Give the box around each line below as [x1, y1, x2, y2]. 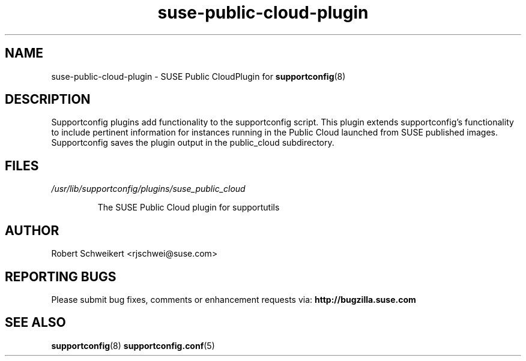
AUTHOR [5, 222, 59, 238]
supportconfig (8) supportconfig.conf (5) [51, 340, 215, 351]
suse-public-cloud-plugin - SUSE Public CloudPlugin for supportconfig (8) [51, 71, 346, 82]
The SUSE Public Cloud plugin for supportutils [97, 202, 280, 213]
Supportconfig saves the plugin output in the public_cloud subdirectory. [51, 137, 334, 148]
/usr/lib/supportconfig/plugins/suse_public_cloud [51, 183, 246, 194]
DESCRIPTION [5, 92, 91, 107]
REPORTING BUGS [5, 269, 116, 284]
